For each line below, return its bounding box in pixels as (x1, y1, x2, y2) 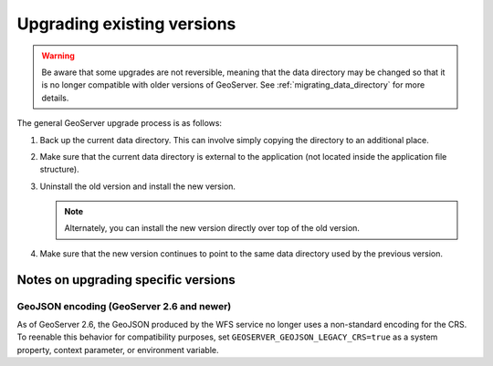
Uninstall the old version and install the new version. (39, 181, 236, 192)
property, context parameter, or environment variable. (16, 344, 219, 355)
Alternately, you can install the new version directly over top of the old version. (64, 223, 361, 234)
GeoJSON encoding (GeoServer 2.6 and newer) (16, 299, 232, 312)
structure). (39, 164, 79, 175)
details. (41, 92, 69, 103)
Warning (41, 50, 75, 61)
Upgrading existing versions (16, 14, 236, 34)
